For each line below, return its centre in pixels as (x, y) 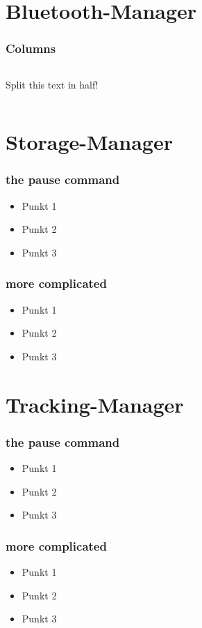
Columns (31, 48)
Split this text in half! (52, 84)
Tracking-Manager (95, 404)
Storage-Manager (89, 142)
